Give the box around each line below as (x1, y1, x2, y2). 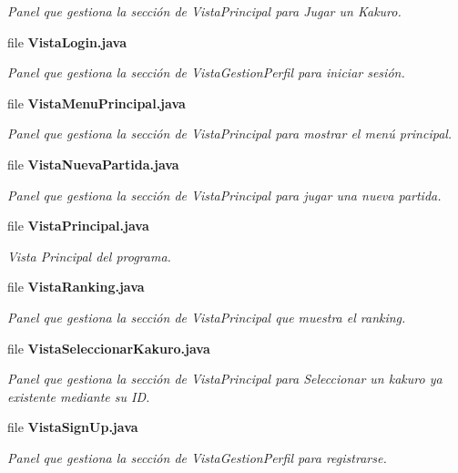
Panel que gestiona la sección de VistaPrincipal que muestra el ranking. (7, 307, 406, 326)
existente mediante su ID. (7, 386, 150, 406)
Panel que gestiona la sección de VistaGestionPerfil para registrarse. (7, 447, 387, 467)
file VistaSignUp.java (7, 417, 138, 437)
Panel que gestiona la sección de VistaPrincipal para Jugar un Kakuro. (7, 2, 402, 20)
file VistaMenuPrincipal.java (7, 93, 186, 112)
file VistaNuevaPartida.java (7, 154, 179, 173)
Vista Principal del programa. (7, 246, 171, 265)
